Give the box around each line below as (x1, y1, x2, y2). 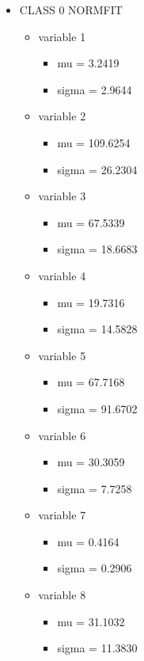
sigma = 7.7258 (57, 480, 132, 496)
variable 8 (38, 587, 86, 603)
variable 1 (38, 28, 86, 44)
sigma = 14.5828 (57, 321, 138, 337)
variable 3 (38, 188, 86, 204)
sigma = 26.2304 (57, 161, 138, 177)
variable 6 (38, 427, 86, 443)
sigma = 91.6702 (57, 400, 138, 416)
